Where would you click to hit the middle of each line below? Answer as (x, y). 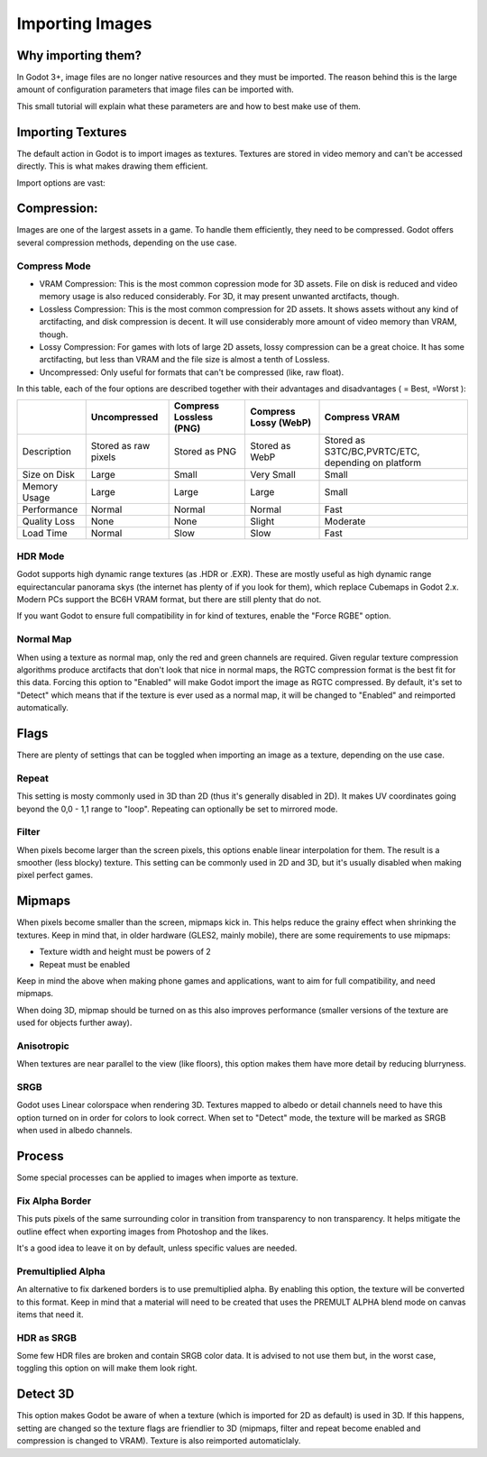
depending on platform (373, 463)
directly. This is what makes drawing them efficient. (112, 166)
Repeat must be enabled (85, 964)
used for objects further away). (74, 1022)
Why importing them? (79, 55)
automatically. (43, 708)
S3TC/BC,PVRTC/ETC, (372, 452)
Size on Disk (49, 475)
